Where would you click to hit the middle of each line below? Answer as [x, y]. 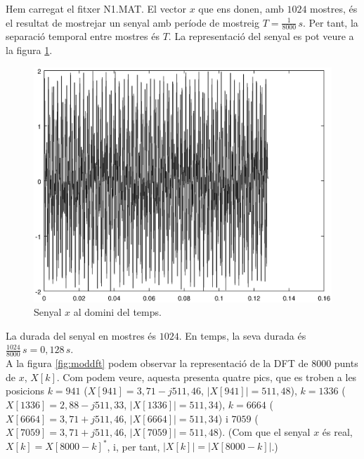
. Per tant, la [330, 22]
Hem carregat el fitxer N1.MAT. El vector [96, 8]
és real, [337, 432]
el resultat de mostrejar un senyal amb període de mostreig [132, 22]
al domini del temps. [117, 312]
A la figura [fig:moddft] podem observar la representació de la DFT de [157, 363]
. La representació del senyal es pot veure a [261, 36]
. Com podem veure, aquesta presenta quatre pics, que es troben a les [207, 377]
